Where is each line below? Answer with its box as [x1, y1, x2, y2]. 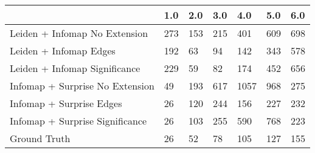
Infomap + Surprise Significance [10, 114, 147, 128]
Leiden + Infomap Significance [10, 61, 140, 75]
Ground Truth [10, 131, 71, 145]
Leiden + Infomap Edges [10, 44, 116, 57]
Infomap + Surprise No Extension [10, 79, 154, 93]
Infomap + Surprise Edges [10, 96, 122, 110]
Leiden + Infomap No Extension [10, 26, 148, 40]
